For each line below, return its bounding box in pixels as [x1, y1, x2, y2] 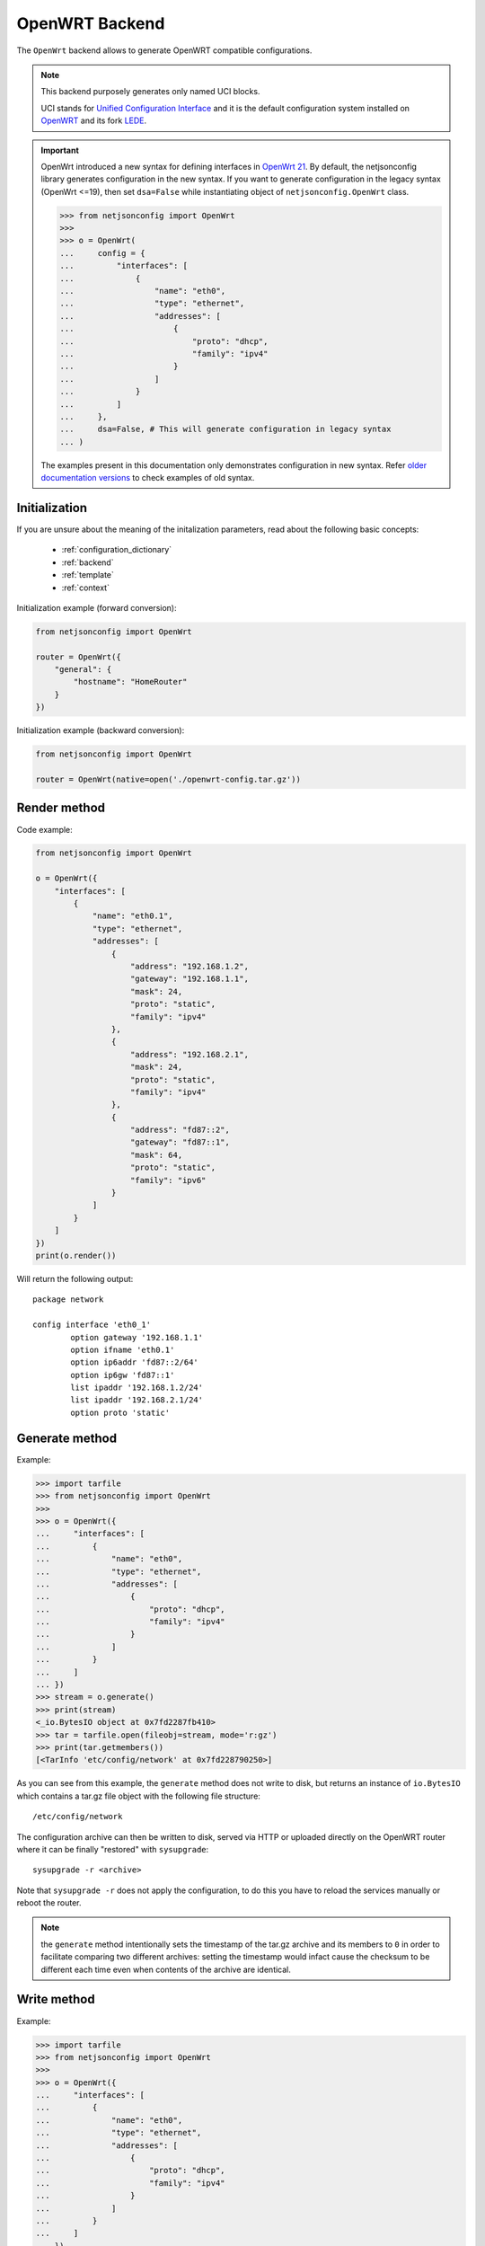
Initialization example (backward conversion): [16, 725, 185, 736]
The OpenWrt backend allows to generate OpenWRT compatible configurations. [16, 45, 313, 56]
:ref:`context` [61, 582, 110, 593]
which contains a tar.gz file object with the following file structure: [16, 1791, 260, 1801]
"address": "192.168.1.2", [130, 961, 249, 971]
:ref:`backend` [61, 557, 114, 568]
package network [32, 1295, 104, 1304]
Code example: [16, 824, 74, 835]
